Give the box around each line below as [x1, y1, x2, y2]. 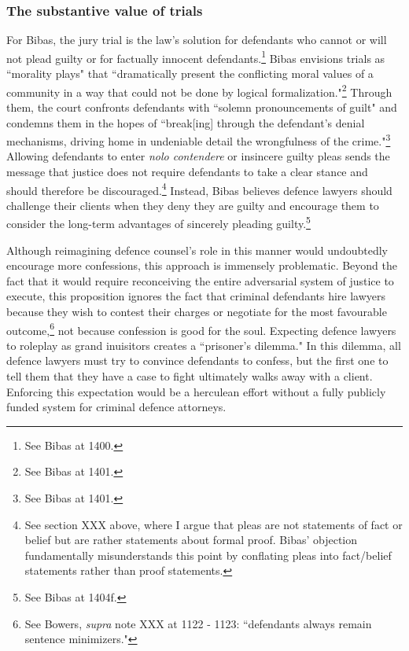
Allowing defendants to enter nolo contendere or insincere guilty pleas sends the [6, 148, 390, 164]
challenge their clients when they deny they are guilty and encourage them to [6, 197, 379, 213]
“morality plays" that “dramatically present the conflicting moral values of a [6, 65, 374, 82]
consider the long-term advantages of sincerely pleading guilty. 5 [6, 213, 311, 232]
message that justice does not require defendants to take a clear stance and [6, 163, 368, 179]
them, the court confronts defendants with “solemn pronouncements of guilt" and [6, 98, 397, 115]
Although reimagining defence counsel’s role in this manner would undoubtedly [6, 241, 388, 258]
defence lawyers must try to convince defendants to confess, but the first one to [6, 352, 389, 369]
